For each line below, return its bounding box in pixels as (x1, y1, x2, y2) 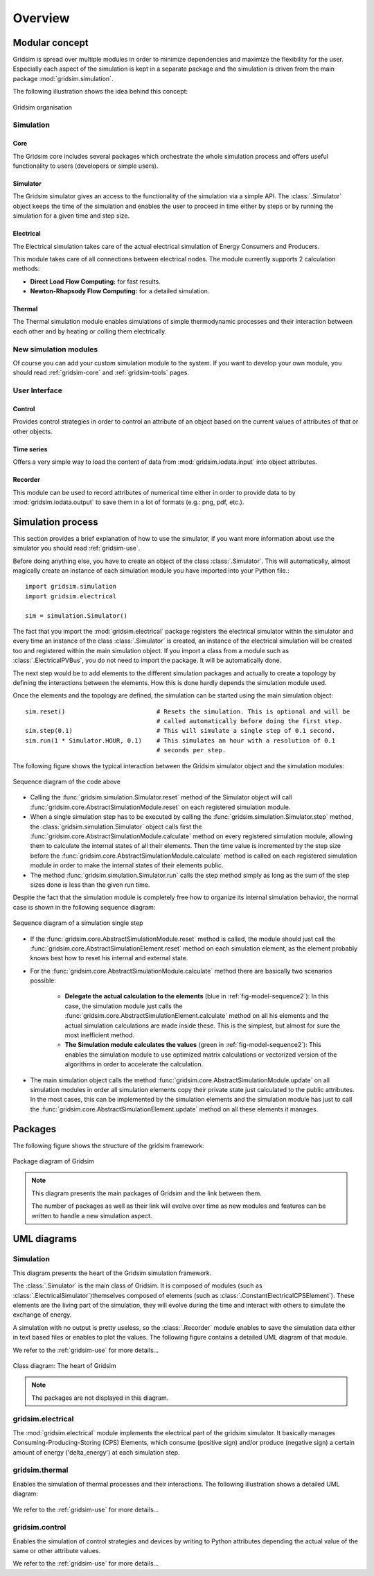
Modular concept (12, 37, 89, 49)
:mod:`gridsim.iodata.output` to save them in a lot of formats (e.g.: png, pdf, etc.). (12, 498, 244, 506)
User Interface (12, 386, 62, 395)
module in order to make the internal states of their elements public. (30, 861, 224, 869)
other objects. (12, 427, 53, 435)
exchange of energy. (12, 1310, 72, 1319)
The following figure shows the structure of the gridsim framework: (12, 1141, 204, 1150)
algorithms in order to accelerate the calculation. (64, 1060, 204, 1068)
